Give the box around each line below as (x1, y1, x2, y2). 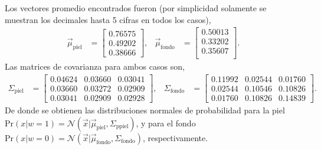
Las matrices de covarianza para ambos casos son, (5, 60, 185, 73)
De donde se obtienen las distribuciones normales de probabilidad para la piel (5, 104, 285, 116)
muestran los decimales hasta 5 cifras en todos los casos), (5, 13, 211, 25)
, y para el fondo (136, 116, 196, 129)
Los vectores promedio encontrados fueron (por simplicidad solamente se (5, 2, 267, 14)
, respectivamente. (142, 131, 208, 144)
